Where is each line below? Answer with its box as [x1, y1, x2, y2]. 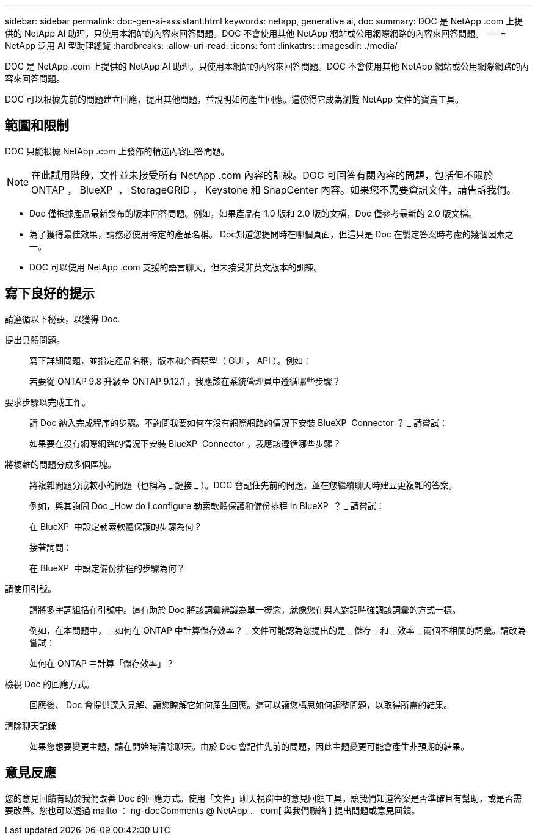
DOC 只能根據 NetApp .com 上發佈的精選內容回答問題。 [5, 145, 230, 156]
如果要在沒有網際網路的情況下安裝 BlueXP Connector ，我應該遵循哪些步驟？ [29, 438, 341, 449]
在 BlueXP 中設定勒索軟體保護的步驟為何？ [29, 521, 202, 532]
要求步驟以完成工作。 [5, 396, 90, 407]
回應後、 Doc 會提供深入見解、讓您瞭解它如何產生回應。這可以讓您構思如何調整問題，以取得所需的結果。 [29, 699, 453, 710]
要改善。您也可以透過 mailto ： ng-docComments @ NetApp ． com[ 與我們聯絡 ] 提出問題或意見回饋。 [5, 805, 420, 816]
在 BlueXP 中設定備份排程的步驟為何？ [29, 562, 185, 573]
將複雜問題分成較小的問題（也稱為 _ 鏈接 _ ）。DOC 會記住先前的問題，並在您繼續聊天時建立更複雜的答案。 [29, 479, 457, 490]
